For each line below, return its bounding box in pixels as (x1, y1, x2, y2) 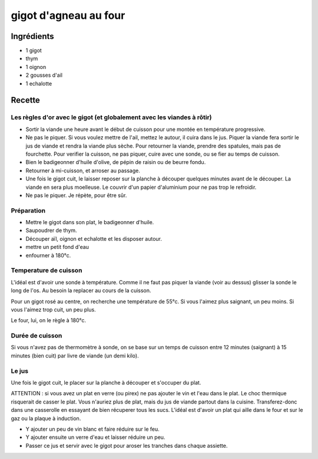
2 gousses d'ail (25, 71, 63, 79)
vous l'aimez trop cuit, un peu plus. (11, 306, 97, 313)
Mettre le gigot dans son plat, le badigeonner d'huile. (25, 219, 154, 226)
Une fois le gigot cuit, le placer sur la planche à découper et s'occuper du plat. (11, 379, 201, 386)
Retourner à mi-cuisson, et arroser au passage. (25, 167, 141, 174)
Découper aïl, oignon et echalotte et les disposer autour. (25, 235, 162, 242)
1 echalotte (25, 80, 52, 87)
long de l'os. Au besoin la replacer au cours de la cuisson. (11, 287, 151, 294)
